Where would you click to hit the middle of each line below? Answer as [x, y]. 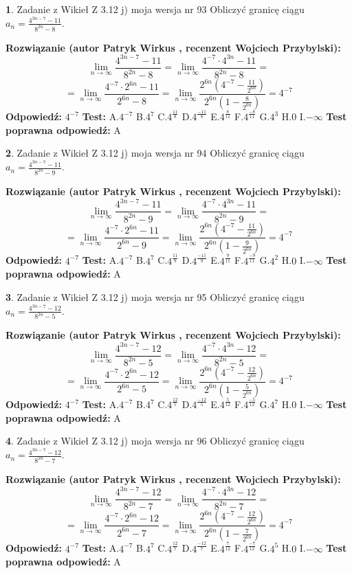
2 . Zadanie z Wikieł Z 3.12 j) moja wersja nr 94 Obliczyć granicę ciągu [155, 153]
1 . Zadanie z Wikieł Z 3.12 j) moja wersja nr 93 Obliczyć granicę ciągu [155, 9]
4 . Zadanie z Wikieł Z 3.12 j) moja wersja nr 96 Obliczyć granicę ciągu [155, 441]
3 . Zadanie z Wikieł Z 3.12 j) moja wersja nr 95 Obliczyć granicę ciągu [155, 296]
